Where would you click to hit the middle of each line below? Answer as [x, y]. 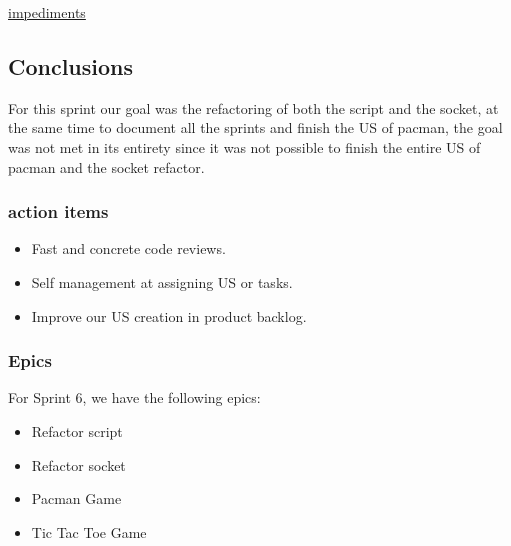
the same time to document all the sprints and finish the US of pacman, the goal [255, 127]
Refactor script [77, 430]
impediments [47, 12]
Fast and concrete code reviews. [128, 248]
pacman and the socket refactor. [106, 166]
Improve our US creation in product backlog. [169, 315]
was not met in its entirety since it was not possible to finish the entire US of [244, 146]
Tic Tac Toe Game [89, 531]
